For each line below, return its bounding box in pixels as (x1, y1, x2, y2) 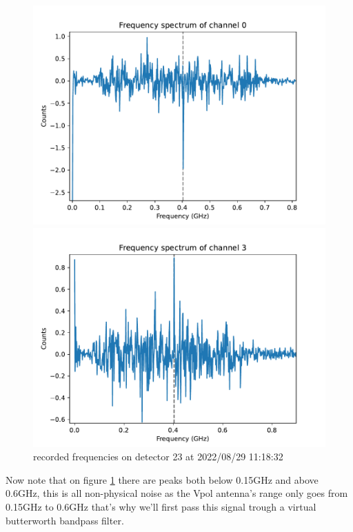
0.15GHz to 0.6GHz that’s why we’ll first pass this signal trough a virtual (6, 499, 316, 513)
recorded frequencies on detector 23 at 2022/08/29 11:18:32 (33, 449, 283, 464)
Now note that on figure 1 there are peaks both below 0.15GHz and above (6, 472, 319, 487)
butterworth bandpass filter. (6, 513, 124, 527)
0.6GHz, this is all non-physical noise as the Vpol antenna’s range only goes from (6, 486, 348, 500)
